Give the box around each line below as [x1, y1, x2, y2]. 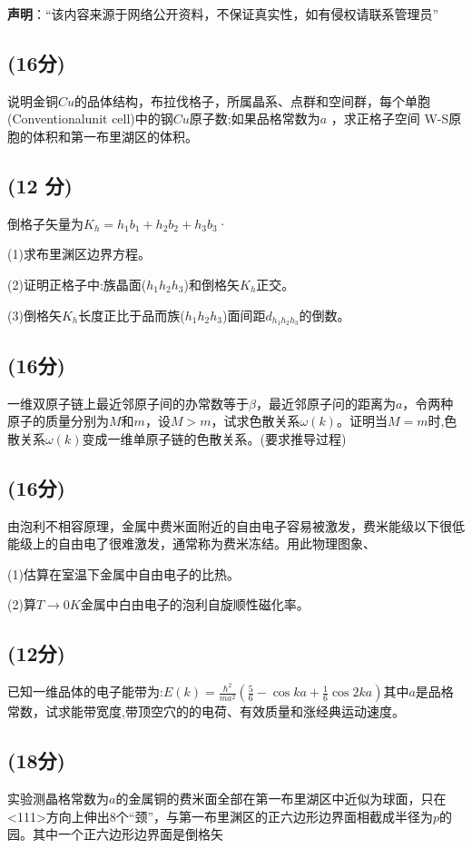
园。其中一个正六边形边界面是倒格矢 [7, 824, 223, 844]
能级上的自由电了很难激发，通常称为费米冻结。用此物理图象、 [7, 534, 376, 553]
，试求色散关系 [211, 411, 300, 430]
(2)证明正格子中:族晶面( [7, 274, 147, 293]
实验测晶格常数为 [7, 789, 109, 808]
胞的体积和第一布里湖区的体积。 [7, 126, 198, 145]
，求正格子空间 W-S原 [330, 109, 462, 128]
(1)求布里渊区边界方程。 [7, 244, 151, 263]
